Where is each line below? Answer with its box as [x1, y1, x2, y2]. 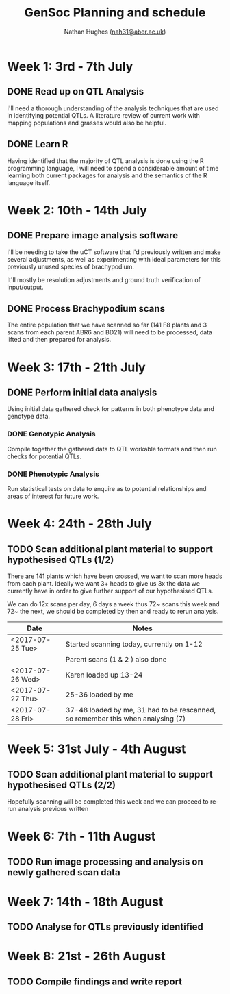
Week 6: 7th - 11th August [7, 829, 156, 844]
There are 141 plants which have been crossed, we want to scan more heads [7, 572, 222, 580]
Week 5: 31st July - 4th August [7, 741, 186, 757]
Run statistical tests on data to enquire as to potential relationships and [7, 484, 207, 493]
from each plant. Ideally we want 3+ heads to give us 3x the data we [7, 579, 201, 587]
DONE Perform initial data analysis [7, 386, 157, 398]
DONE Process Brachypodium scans [7, 303, 166, 314]
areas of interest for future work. [7, 492, 99, 500]
